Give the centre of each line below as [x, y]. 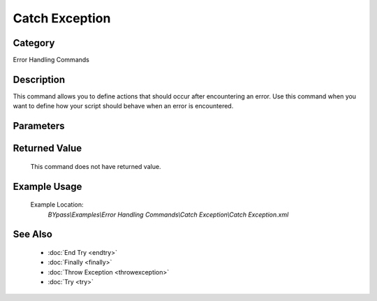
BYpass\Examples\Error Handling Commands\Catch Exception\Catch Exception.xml [168, 214]
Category [34, 43]
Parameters [39, 126]
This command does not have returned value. [96, 166]
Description [39, 79]
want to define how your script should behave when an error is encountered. [123, 106]
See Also [32, 234]
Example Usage [47, 186]
